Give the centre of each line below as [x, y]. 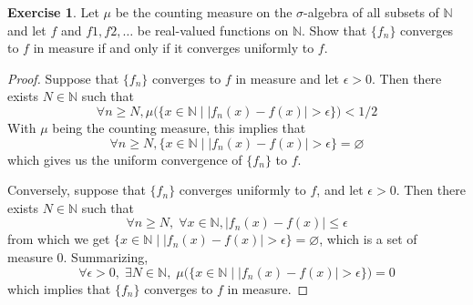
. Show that [334, 30]
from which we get [59, 239]
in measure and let [288, 78]
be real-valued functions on [213, 30]
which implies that [59, 288]
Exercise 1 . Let [53, 12]
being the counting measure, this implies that [179, 127]
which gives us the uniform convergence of [125, 159]
